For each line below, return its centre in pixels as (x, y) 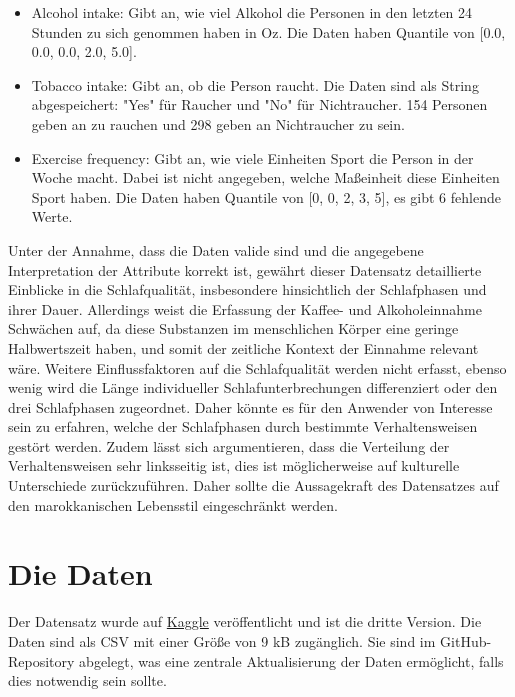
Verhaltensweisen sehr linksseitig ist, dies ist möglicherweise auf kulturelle (234, 465)
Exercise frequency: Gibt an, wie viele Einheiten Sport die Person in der (252, 157)
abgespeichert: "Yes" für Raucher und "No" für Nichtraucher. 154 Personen (259, 104)
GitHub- (466, 640)
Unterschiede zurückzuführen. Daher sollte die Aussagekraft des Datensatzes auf (253, 485)
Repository (41, 660)
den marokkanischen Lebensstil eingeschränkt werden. (173, 504)
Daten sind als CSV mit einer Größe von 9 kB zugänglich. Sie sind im (222, 640)
